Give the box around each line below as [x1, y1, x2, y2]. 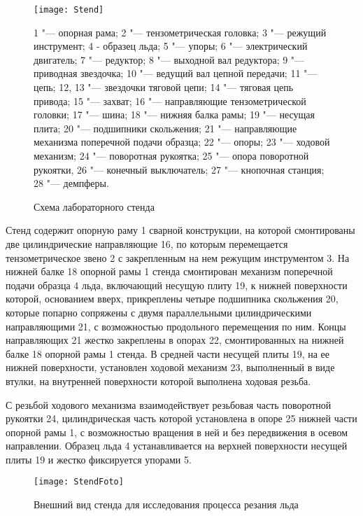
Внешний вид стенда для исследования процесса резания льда [34, 497, 299, 512]
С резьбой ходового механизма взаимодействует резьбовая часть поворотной [6, 397, 332, 412]
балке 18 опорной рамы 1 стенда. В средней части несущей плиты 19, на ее [6, 346, 330, 361]
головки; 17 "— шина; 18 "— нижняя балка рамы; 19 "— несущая [34, 107, 315, 122]
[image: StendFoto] [34, 477, 124, 487]
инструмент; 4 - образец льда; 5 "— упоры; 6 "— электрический [34, 39, 308, 53]
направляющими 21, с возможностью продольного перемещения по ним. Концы [6, 319, 346, 333]
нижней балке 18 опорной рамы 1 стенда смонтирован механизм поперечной [6, 264, 333, 279]
